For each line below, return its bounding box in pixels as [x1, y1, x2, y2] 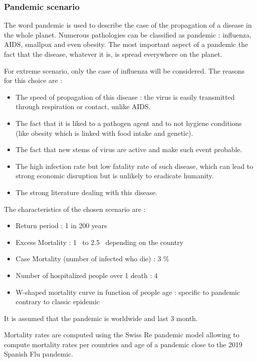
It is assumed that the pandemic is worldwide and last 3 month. [4, 313, 198, 323]
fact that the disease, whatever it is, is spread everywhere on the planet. [4, 49, 222, 59]
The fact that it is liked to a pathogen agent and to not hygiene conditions [15, 118, 242, 128]
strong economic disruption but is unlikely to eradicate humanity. [15, 170, 214, 181]
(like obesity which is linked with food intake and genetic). [15, 127, 193, 138]
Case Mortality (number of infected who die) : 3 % [15, 253, 170, 264]
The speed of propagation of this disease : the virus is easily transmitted [15, 91, 235, 102]
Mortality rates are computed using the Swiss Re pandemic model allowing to [4, 329, 240, 340]
